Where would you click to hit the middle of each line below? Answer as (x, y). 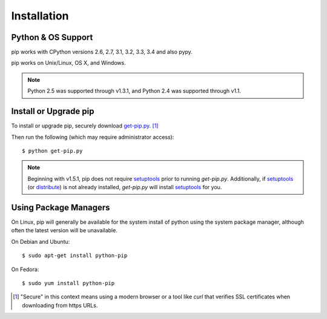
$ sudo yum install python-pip (68, 283)
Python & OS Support (52, 37)
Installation (40, 16)
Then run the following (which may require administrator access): (93, 137)
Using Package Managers (61, 207)
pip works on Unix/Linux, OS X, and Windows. (69, 63)
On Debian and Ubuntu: (41, 241)
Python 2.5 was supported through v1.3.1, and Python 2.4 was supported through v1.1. (134, 91)
